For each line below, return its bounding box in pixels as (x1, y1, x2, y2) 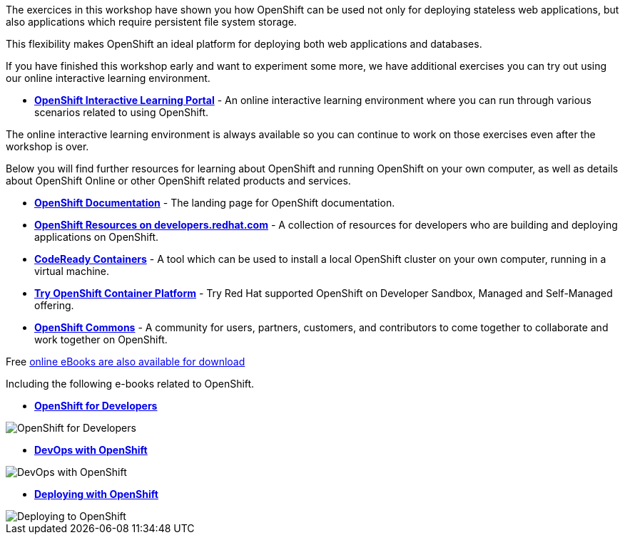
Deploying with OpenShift (34, 488, 158, 500)
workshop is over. (6, 140, 89, 152)
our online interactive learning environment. (6, 72, 210, 84)
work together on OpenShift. (34, 333, 168, 346)
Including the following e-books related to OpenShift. (6, 378, 255, 390)
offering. (34, 299, 74, 311)
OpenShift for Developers (34, 400, 158, 412)
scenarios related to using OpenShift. (34, 106, 209, 118)
